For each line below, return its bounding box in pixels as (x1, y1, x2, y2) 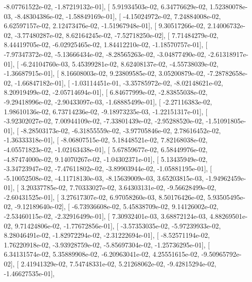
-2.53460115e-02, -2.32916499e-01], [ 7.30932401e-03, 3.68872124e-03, (4, 211, 208, 221)
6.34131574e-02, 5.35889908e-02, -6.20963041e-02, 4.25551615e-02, (4, 249, 199, 259)
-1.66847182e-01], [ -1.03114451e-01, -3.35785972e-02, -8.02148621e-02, (15, 77, 223, 88)
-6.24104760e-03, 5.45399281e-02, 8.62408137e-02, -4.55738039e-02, (20, 58, 218, 69)
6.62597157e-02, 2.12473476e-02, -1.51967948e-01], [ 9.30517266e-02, (4, 20, 205, 31)
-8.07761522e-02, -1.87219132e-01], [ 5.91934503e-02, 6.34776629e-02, (4, 1, 208, 11)
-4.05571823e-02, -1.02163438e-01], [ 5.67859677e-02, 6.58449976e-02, (4, 144, 208, 154)
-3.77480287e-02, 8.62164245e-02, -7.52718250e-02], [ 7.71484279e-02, (15, 30, 218, 40)
